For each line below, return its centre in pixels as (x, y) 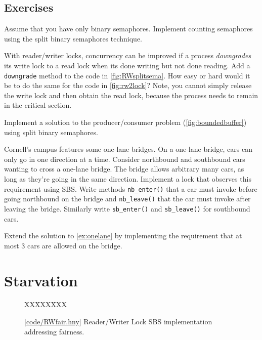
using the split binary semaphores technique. (73, 38)
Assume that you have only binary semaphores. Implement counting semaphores (128, 29)
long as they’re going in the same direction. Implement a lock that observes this (128, 178)
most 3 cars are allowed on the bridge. (63, 245)
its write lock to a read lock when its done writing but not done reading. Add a (127, 65)
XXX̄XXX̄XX (46, 304)
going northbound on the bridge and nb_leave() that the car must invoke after (127, 199)
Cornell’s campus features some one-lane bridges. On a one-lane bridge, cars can (128, 149)
